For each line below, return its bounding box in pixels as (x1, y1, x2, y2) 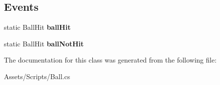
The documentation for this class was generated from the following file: (4, 55, 217, 65)
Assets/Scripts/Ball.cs (4, 71, 70, 81)
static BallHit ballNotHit (4, 38, 84, 48)
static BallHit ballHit (4, 22, 71, 32)
